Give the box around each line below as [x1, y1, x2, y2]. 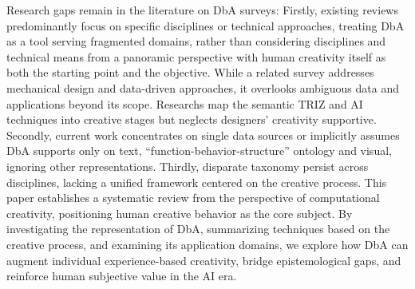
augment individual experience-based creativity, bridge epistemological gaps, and [6, 251, 401, 268]
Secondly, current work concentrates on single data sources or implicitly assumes [6, 126, 400, 143]
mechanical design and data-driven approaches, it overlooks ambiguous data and [6, 79, 399, 96]
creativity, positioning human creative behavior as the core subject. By [6, 204, 353, 221]
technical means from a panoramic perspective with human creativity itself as [6, 48, 386, 65]
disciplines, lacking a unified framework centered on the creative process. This [6, 173, 387, 190]
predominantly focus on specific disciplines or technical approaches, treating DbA [6, 17, 405, 34]
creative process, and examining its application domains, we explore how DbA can [6, 236, 409, 252]
